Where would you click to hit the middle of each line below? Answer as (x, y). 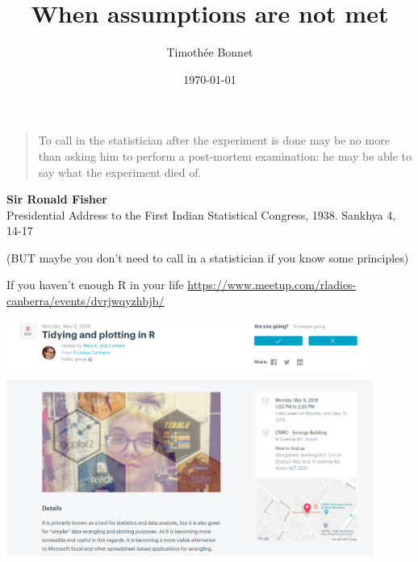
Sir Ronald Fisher (57, 199)
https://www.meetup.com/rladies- (272, 285)
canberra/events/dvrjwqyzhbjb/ (86, 301)
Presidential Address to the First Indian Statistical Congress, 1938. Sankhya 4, (201, 214)
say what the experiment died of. (120, 172)
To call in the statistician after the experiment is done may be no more (214, 140)
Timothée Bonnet (210, 52)
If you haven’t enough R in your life (95, 285)
